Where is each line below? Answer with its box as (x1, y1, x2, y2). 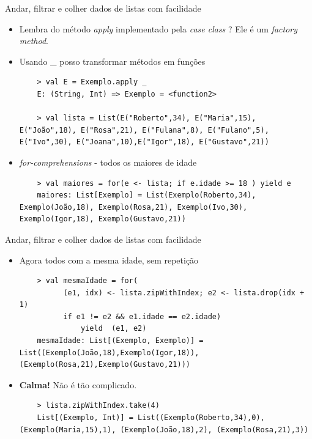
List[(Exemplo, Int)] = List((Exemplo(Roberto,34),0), (37, 413, 265, 422)
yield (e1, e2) (81, 324, 147, 333)
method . (19, 34, 48, 47)
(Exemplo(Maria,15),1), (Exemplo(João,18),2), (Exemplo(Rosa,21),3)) (19, 425, 309, 434)
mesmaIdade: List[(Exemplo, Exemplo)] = (37, 336, 204, 345)
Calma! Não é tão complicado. (19, 378, 137, 391)
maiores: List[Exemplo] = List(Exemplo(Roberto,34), (37, 191, 256, 200)
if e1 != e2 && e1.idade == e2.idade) (63, 312, 221, 321)
